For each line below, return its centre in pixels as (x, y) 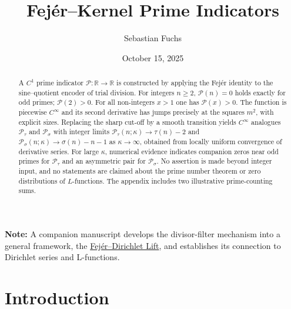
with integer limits (81, 132)
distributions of (42, 180)
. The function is (261, 102)
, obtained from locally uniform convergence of (211, 142)
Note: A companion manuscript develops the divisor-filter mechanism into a (143, 233)
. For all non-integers (123, 102)
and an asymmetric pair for (104, 161)
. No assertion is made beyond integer (214, 161)
